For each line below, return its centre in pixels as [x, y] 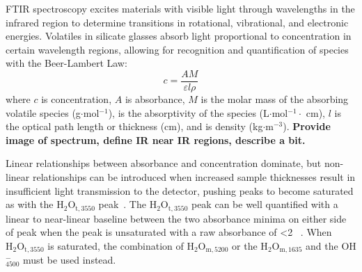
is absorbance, [155, 99]
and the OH [331, 245]
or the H [250, 245]
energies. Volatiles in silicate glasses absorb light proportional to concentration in [179, 36]
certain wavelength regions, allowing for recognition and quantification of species [177, 49]
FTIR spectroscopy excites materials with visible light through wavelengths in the [180, 8]
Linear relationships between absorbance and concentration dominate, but [164, 163]
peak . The [122, 204]
